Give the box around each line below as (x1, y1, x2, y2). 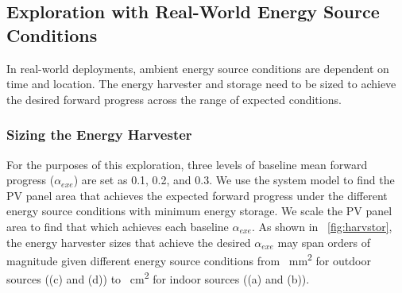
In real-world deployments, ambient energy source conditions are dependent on (6, 60, 389, 76)
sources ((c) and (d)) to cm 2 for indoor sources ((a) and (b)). (6, 268, 310, 287)
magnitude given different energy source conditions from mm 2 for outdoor (6, 250, 371, 268)
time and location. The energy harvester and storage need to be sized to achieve (6, 75, 396, 92)
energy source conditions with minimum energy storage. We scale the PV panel (6, 202, 392, 219)
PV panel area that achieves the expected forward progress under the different (6, 187, 388, 203)
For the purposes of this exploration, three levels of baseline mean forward (6, 156, 368, 172)
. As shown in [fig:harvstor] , (251, 218, 392, 234)
